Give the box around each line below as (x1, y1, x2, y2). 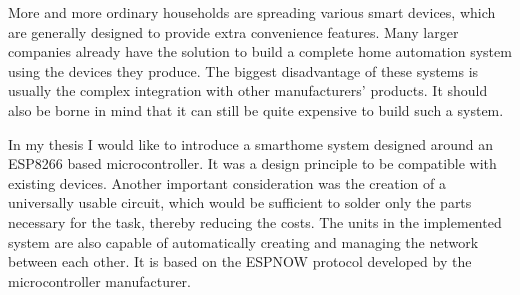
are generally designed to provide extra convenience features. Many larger (8, 21, 459, 42)
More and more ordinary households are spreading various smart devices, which (8, 2, 496, 22)
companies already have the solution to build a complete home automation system (8, 41, 512, 62)
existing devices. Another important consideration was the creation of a (8, 172, 446, 193)
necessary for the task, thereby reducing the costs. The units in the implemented (8, 211, 502, 232)
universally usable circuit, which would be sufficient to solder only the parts (8, 192, 472, 213)
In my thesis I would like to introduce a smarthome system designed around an (8, 133, 494, 154)
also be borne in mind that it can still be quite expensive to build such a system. (8, 99, 504, 120)
